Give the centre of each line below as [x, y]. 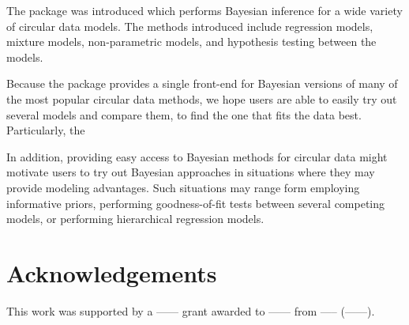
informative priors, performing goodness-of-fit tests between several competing [196, 203]
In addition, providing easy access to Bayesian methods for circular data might [197, 156]
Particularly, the [46, 130]
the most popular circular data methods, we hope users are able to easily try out [202, 98]
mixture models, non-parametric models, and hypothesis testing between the [191, 42]
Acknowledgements [112, 272]
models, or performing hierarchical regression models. [135, 219]
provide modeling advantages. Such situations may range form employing [183, 187]
